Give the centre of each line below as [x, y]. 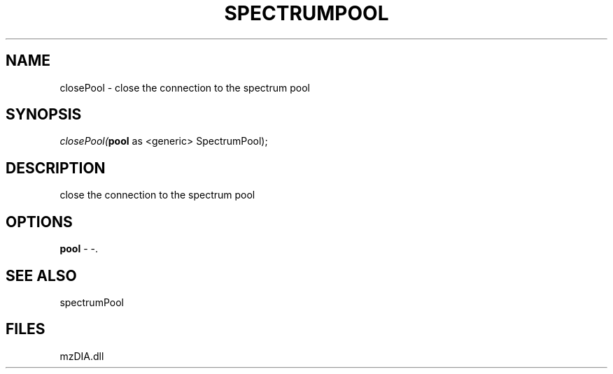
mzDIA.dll [82, 356]
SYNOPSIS [44, 115]
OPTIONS [39, 222]
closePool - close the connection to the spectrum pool [185, 87]
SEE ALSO [41, 275]
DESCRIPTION [56, 168]
